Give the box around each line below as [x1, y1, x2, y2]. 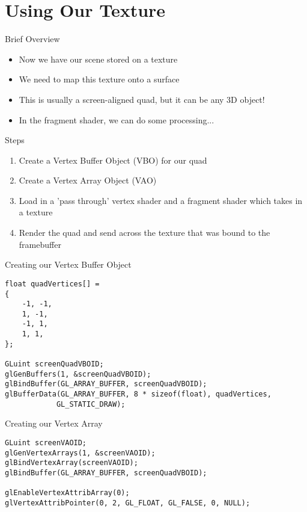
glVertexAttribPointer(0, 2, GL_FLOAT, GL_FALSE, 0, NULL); [5, 498, 251, 507]
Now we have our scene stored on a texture [19, 52, 178, 65]
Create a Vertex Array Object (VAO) [19, 174, 157, 187]
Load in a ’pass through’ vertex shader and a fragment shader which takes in [19, 194, 303, 206]
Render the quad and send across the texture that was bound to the [19, 226, 270, 239]
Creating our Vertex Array [5, 417, 103, 430]
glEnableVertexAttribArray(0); [5, 489, 130, 498]
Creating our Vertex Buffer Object [5, 258, 132, 271]
